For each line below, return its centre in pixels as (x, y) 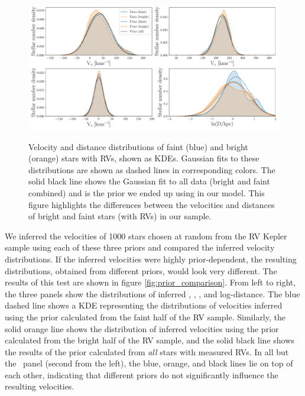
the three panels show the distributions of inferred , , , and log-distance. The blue (152, 293)
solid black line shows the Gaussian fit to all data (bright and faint (149, 181)
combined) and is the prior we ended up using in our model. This (147, 192)
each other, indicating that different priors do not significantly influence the (142, 374)
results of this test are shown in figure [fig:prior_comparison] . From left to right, (150, 282)
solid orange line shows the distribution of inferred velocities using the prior (142, 328)
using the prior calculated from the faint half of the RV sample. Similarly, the (145, 317)
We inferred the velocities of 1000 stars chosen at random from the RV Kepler (146, 236)
